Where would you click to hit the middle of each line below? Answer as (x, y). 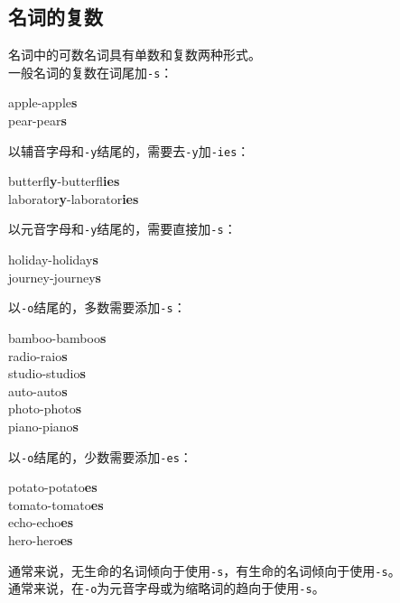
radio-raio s (38, 355)
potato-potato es (53, 487)
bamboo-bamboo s (57, 337)
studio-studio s (47, 373)
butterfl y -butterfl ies (64, 181)
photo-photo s (45, 408)
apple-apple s (43, 102)
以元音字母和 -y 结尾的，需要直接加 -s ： (122, 229)
